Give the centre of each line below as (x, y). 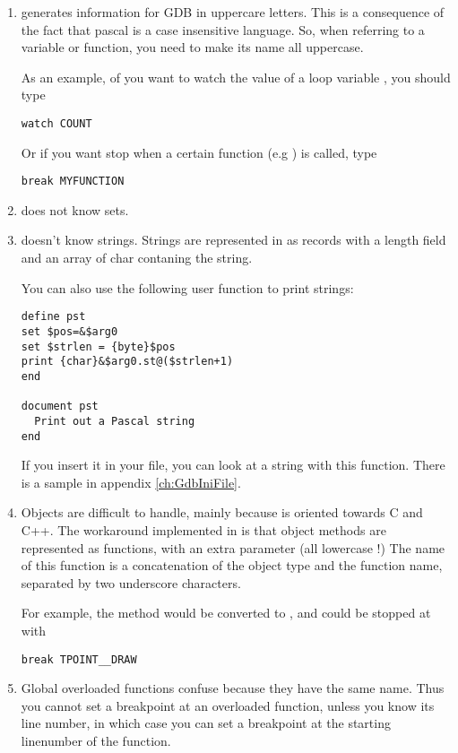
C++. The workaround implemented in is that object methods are (203, 529)
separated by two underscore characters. (131, 582)
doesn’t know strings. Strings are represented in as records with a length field (233, 240)
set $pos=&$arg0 (69, 331)
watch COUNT (56, 123)
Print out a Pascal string (115, 421)
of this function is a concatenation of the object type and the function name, (232, 565)
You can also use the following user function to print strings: (187, 287)
